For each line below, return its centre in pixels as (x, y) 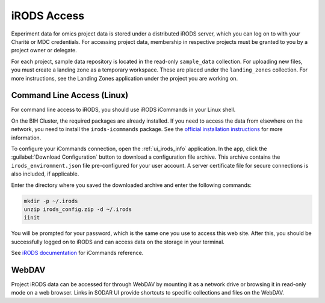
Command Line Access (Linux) (70, 95)
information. (26, 138)
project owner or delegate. (44, 50)
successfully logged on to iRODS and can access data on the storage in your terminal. (118, 242)
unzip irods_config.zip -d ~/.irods (78, 209)
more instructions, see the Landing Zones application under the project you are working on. (125, 78)
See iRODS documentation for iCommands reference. (77, 253)
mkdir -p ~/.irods (51, 201)
